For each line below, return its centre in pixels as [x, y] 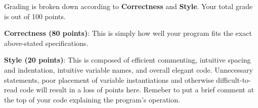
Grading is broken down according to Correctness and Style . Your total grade [128, 6]
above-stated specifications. [46, 43]
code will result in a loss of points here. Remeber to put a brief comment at [137, 90]
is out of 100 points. [35, 16]
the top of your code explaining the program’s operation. [92, 99]
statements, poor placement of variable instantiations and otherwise [109, 79]
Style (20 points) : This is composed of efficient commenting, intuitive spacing [127, 60]
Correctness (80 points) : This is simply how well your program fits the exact [128, 33]
